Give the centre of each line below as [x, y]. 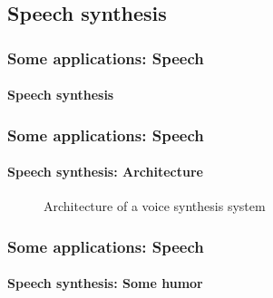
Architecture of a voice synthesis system [155, 206]
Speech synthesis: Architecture [105, 172]
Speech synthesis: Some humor [105, 283]
